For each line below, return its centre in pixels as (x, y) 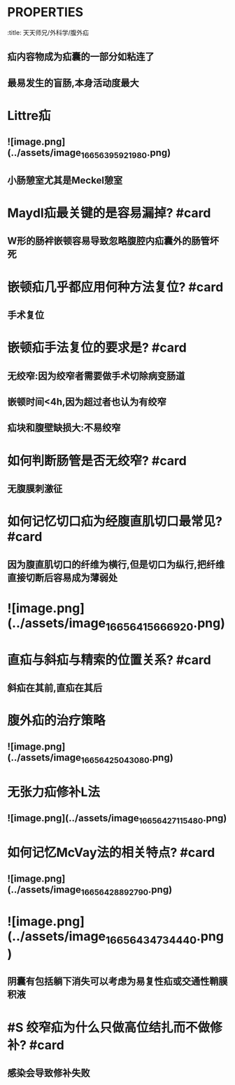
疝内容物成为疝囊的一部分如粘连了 (81, 57)
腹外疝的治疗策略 (57, 721)
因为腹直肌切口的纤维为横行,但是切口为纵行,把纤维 (116, 565)
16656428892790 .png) (127, 891)
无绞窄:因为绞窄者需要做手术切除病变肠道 (96, 376)
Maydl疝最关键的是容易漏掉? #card (109, 213)
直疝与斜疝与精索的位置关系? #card (109, 660)
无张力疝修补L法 (54, 792)
